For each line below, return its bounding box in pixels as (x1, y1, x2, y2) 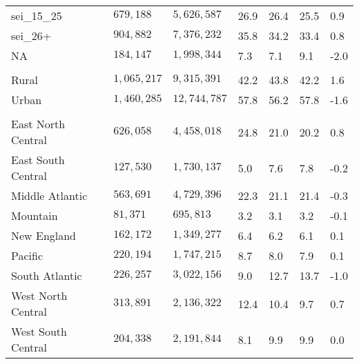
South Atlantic (11, 267, 82, 283)
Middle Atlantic (11, 188, 88, 203)
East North (11, 116, 66, 132)
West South (11, 323, 67, 339)
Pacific (11, 247, 43, 263)
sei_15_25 (11, 8, 62, 23)
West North (11, 287, 68, 303)
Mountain (11, 208, 58, 223)
